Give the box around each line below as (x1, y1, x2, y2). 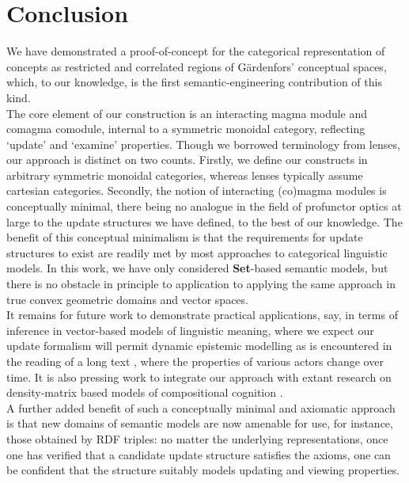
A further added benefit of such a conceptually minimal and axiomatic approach (6, 399, 396, 416)
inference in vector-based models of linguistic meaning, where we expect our (6, 321, 374, 338)
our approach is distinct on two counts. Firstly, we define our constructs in (6, 151, 368, 168)
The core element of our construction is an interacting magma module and (6, 105, 368, 121)
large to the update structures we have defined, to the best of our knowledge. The (6, 213, 403, 230)
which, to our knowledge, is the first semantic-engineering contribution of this (6, 74, 382, 90)
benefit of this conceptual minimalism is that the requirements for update (6, 229, 363, 245)
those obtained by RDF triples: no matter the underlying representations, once (6, 430, 388, 447)
